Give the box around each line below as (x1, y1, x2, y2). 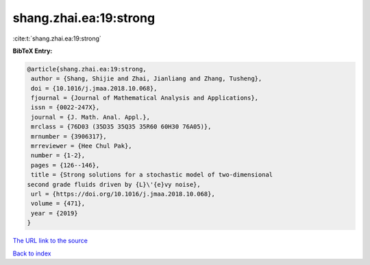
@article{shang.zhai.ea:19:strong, (27, 65, 147, 73)
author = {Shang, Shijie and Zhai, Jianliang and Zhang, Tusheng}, (31, 75, 262, 82)
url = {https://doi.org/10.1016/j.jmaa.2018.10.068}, (31, 190, 215, 198)
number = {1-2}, (31, 152, 86, 159)
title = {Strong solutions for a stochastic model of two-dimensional (31, 171, 273, 178)
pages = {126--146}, (31, 161, 100, 169)
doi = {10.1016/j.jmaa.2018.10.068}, (31, 84, 158, 92)
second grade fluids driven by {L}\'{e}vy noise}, (27, 181, 201, 188)
